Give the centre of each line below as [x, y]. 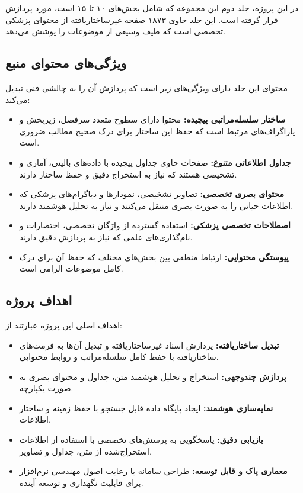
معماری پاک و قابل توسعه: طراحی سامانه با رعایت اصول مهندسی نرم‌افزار [153, 471]
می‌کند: [18, 99]
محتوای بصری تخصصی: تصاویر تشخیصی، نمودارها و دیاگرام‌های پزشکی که [152, 194]
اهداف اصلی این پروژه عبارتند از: [64, 325]
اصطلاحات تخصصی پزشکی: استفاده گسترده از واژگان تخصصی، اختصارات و [155, 225]
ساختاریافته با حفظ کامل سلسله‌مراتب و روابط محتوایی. [119, 357]
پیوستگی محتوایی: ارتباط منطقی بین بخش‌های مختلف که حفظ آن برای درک [154, 257]
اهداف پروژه [39, 300]
